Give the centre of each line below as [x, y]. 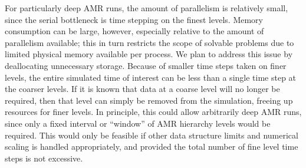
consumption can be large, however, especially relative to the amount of [134, 31]
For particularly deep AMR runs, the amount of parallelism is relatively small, [147, 8]
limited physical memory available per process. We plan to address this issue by [149, 54]
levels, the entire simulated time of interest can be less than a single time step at [151, 77]
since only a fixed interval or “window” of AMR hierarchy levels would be [138, 123]
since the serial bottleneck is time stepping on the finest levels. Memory [134, 19]
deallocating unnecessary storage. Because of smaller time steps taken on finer [146, 65]
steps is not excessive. [44, 158]
